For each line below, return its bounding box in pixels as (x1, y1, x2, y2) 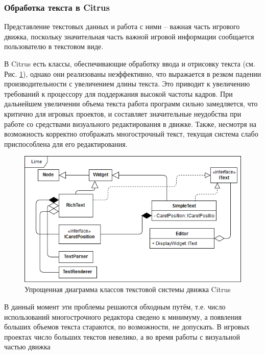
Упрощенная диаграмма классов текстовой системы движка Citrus (25, 284, 231, 295)
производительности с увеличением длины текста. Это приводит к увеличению (4, 78, 250, 89)
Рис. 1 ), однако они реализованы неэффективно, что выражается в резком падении (4, 68, 261, 79)
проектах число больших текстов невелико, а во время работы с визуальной (4, 331, 240, 342)
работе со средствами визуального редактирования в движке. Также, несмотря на (4, 118, 257, 129)
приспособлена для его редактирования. (4, 138, 128, 149)
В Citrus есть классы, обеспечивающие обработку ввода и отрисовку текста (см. (4, 58, 255, 69)
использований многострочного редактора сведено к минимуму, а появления (4, 311, 242, 322)
